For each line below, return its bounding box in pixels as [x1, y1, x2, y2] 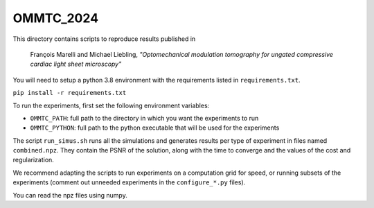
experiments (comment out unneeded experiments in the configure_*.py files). [12, 178, 246, 187]
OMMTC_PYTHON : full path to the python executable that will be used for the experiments [30, 123, 280, 132]
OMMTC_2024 [12, 10, 99, 26]
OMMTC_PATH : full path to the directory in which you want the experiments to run [30, 114, 259, 122]
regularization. [12, 156, 55, 164]
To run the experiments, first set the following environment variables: [12, 101, 210, 110]
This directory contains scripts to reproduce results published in [12, 35, 196, 43]
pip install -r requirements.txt [12, 89, 127, 97]
